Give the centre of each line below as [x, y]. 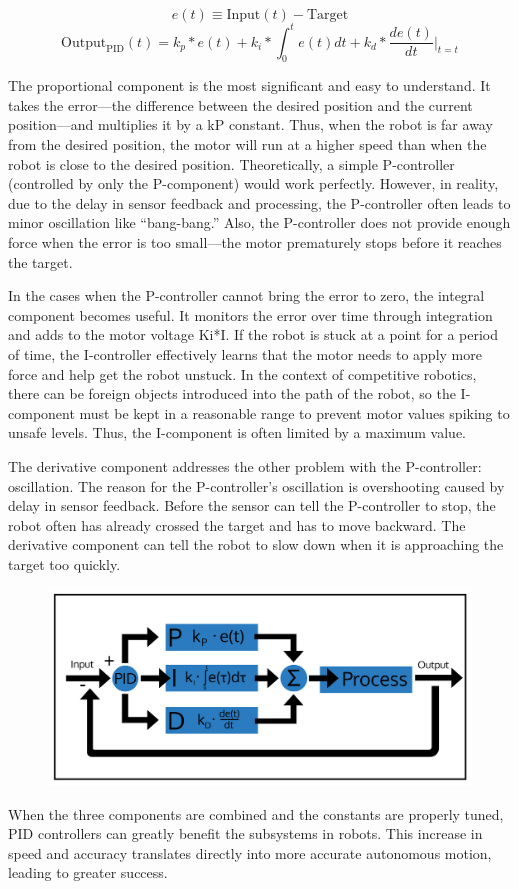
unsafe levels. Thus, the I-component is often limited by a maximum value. [237, 432]
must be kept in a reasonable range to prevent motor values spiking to [294, 412]
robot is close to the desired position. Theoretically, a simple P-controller [231, 163]
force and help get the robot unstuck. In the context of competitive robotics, [242, 373]
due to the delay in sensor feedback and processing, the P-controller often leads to [259, 202]
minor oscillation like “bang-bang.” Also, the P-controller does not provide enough [259, 222]
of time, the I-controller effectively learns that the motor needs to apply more [245, 354]
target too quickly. [64, 563]
